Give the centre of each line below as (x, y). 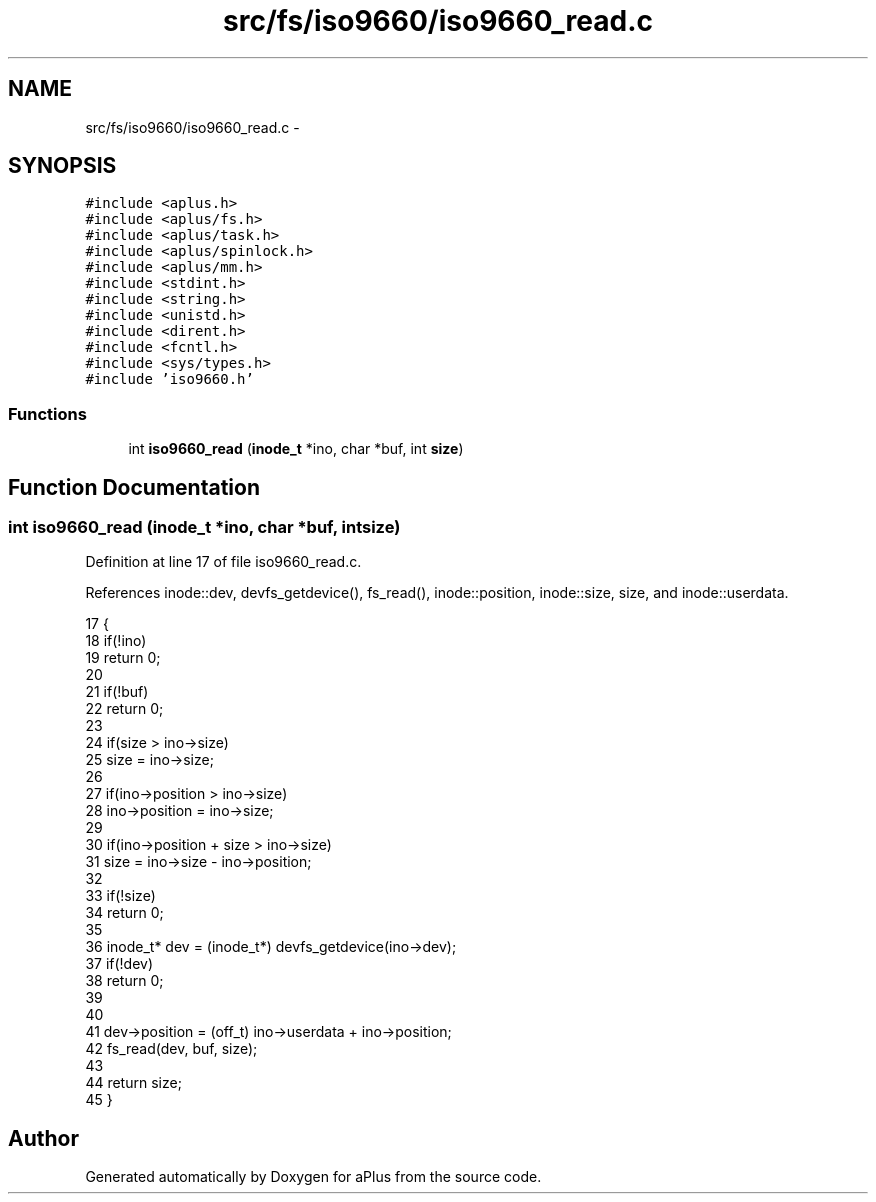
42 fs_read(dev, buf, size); (171, 1049)
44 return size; (133, 1083)
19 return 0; (123, 658)
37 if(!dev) (119, 964)
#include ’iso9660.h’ (169, 379)
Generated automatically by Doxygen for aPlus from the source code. (313, 1177)
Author (43, 1138)
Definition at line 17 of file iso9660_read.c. (223, 562)
